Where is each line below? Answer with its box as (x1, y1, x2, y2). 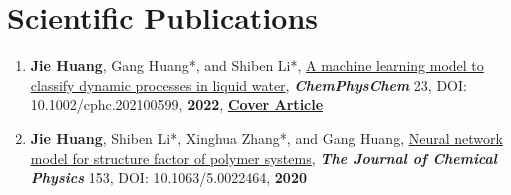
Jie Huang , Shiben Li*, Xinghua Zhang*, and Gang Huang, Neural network (30, 127, 503, 148)
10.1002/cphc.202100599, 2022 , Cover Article (30, 94, 324, 115)
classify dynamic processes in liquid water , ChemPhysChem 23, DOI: (30, 74, 467, 95)
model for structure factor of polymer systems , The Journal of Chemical (30, 147, 498, 168)
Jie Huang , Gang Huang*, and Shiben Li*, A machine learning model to (30, 55, 484, 76)
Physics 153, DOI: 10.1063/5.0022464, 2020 (30, 167, 307, 188)
